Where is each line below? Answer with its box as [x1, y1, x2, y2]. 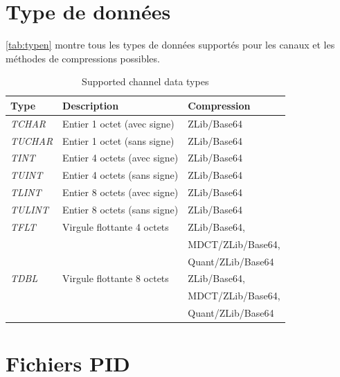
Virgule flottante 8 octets [62, 271, 169, 286]
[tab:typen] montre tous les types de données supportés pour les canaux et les [6, 37, 335, 52]
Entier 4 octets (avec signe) [62, 150, 179, 165]
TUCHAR [10, 133, 53, 148]
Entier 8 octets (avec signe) [62, 185, 179, 200]
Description [62, 98, 119, 112]
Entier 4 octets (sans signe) [62, 168, 179, 182]
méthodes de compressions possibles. [6, 51, 160, 65]
